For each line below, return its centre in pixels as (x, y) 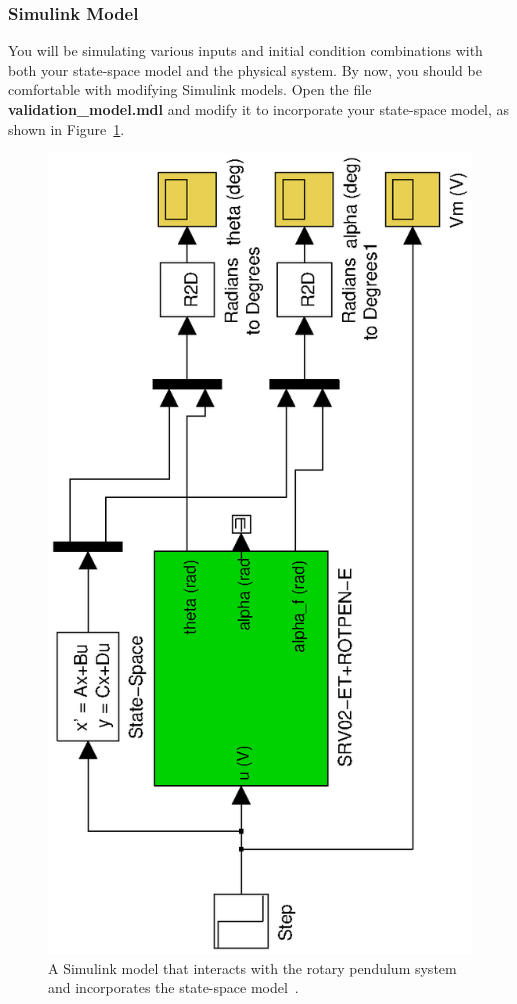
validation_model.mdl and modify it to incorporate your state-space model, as (259, 109)
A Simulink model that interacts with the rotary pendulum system (252, 967)
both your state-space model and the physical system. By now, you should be (245, 69)
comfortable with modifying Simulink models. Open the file (190, 89)
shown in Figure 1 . (66, 128)
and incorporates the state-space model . (173, 987)
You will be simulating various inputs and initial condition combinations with (245, 50)
